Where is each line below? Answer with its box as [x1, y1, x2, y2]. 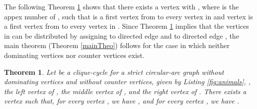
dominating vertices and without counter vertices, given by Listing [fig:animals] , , [4, 76, 251, 87]
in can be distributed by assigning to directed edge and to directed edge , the [4, 30, 239, 41]
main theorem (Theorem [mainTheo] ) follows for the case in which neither [4, 40, 230, 51]
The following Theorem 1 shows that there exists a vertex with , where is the [4, 1, 239, 11]
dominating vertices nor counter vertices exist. [4, 50, 145, 60]
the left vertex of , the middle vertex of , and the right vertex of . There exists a [4, 86, 247, 96]
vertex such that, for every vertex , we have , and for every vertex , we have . [4, 96, 240, 106]
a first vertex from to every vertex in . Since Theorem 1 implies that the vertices [4, 21, 249, 31]
